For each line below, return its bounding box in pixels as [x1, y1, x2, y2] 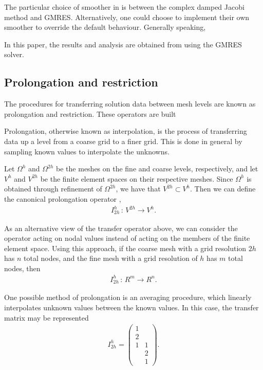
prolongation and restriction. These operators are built [4, 108, 176, 119]
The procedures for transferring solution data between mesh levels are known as [4, 98, 256, 109]
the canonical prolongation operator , [4, 193, 121, 204]
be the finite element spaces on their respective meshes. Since [40, 173, 233, 184]
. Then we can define [190, 183, 256, 194]
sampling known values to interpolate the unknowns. [4, 146, 170, 156]
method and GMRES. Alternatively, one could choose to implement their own [4, 11, 250, 22]
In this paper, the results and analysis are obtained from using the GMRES [4, 39, 242, 49]
